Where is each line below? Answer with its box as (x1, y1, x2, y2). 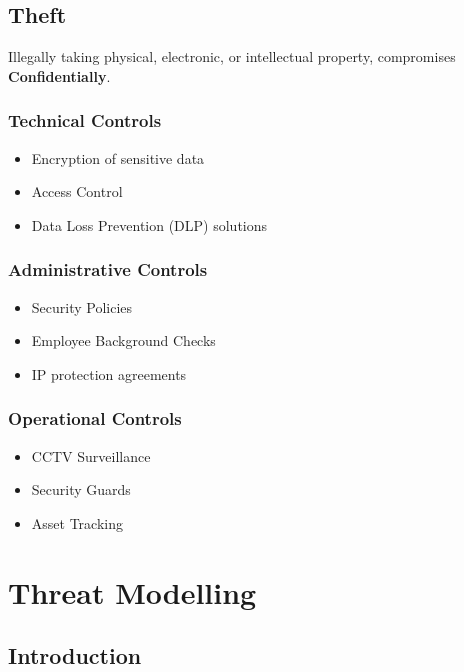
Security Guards (31, 479, 131, 500)
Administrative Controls (8, 257, 208, 282)
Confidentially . (8, 65, 111, 86)
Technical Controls (8, 108, 162, 133)
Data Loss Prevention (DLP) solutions (31, 214, 268, 235)
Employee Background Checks (31, 330, 216, 351)
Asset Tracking (31, 512, 123, 533)
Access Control (31, 181, 123, 202)
